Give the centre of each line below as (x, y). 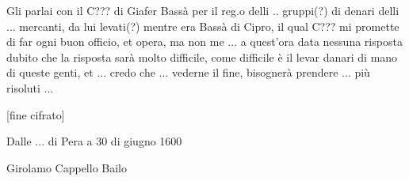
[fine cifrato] (36, 114)
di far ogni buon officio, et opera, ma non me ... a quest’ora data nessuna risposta (204, 41)
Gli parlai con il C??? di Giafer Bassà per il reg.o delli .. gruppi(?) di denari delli (203, 10)
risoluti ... (30, 87)
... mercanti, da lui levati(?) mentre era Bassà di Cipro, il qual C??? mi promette (203, 26)
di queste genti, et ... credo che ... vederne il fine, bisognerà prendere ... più (188, 72)
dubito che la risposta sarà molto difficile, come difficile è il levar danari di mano (202, 57)
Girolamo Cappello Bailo (67, 167)
